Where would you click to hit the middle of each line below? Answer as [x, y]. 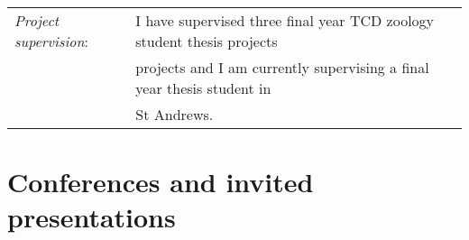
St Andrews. [175, 114]
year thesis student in [203, 88]
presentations [92, 217]
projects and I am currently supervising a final [282, 67]
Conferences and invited [161, 182]
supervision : [51, 41]
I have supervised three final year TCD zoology [285, 20]
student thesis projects [207, 41]
